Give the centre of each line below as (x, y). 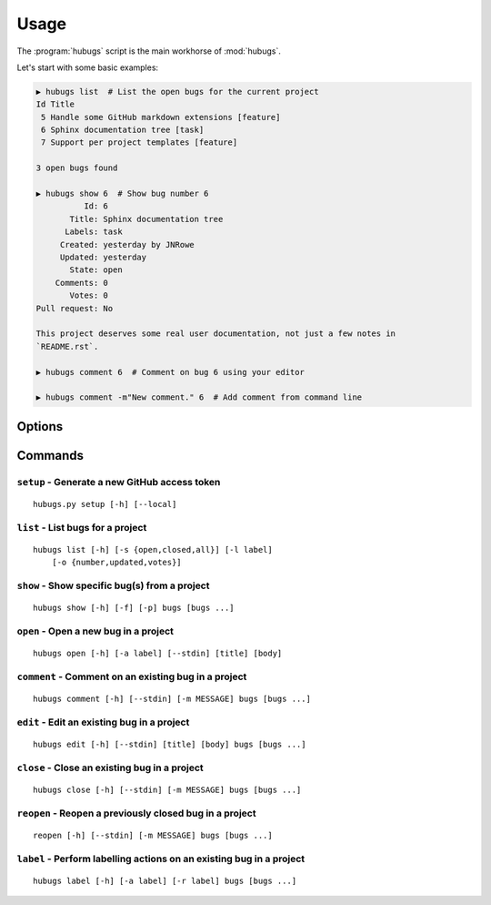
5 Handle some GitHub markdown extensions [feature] (161, 117)
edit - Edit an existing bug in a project (103, 722)
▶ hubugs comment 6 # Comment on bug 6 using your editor (170, 372)
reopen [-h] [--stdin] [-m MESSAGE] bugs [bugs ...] (153, 835)
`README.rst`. (67, 346)
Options (40, 427)
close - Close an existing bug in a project (110, 768)
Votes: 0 (89, 295)
